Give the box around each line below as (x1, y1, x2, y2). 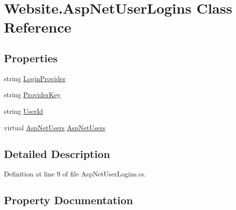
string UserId (4, 105, 43, 116)
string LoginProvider (4, 73, 66, 83)
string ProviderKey (4, 89, 61, 100)
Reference (4, 17, 72, 37)
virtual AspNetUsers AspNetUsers (4, 122, 106, 132)
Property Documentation (4, 192, 133, 208)
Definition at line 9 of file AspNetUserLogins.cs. (4, 169, 146, 179)
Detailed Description (4, 146, 110, 161)
